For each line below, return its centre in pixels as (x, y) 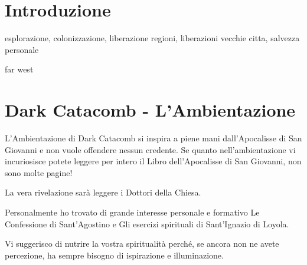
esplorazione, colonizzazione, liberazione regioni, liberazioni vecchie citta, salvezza (152, 38)
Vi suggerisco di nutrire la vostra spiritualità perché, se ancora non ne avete (142, 244)
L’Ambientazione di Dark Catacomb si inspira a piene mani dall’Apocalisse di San (153, 138)
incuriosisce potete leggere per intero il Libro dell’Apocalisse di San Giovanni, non (153, 161)
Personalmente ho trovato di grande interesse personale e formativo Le (132, 212)
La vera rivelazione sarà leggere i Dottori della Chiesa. (103, 192)
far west (19, 69)
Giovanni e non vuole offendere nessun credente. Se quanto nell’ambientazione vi (150, 149)
